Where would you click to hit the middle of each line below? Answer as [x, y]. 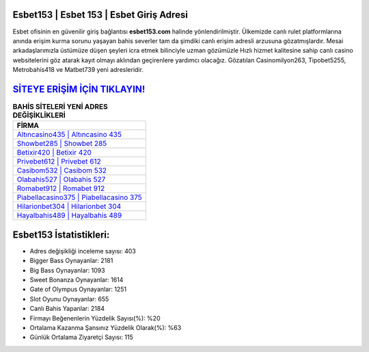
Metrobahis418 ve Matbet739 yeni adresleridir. [78, 70]
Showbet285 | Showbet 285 [62, 144]
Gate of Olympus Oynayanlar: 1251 [78, 289]
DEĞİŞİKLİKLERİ [39, 115]
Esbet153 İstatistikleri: [61, 235]
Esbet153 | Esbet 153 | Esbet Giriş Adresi [100, 15]
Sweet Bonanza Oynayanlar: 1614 [77, 280]
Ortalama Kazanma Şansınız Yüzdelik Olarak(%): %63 [106, 328]
